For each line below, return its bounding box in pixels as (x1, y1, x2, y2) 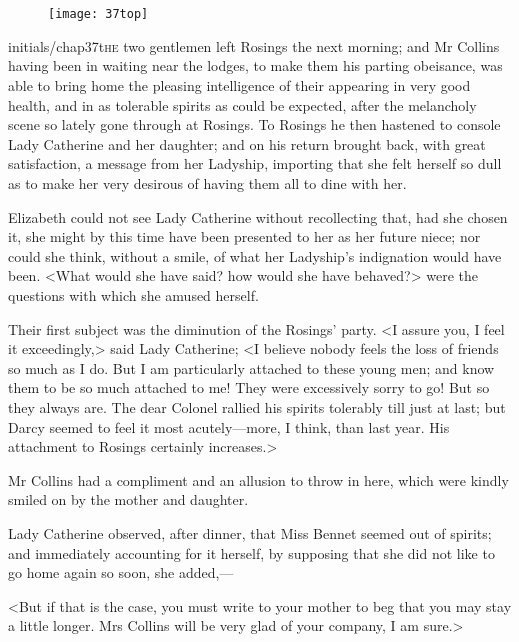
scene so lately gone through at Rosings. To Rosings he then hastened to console (8, 114, 501, 135)
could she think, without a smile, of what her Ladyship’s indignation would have (8, 245, 502, 266)
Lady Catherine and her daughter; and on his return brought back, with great (8, 133, 486, 154)
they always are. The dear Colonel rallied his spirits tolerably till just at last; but (8, 396, 506, 417)
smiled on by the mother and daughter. (8, 489, 249, 510)
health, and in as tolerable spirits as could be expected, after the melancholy (8, 94, 477, 115)
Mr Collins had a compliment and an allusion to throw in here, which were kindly (8, 469, 509, 490)
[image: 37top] (48, 7, 149, 22)
